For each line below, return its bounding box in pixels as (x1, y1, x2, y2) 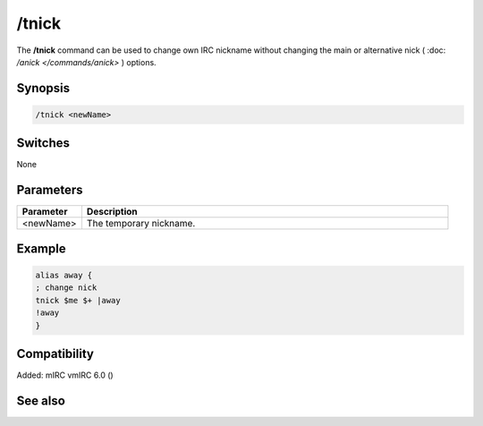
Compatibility (16, 345, 94, 362)
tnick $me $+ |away (35, 295, 121, 305)
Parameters (16, 183, 83, 198)
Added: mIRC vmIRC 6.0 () (16, 370, 114, 380)
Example (16, 241, 66, 256)
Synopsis (16, 81, 71, 96)
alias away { (35, 269, 93, 280)
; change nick (35, 283, 97, 293)
